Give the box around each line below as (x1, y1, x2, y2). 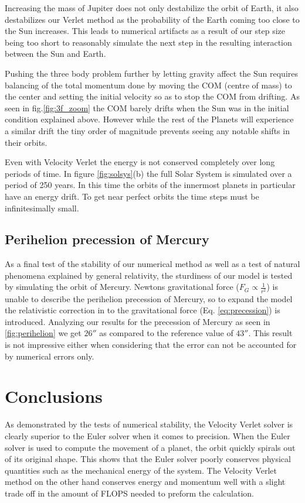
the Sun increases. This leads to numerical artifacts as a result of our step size (5, 25, 286, 37)
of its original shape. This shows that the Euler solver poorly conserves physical (5, 453, 291, 465)
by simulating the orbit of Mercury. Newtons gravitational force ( (5, 280, 239, 293)
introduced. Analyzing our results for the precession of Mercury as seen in (5, 315, 270, 327)
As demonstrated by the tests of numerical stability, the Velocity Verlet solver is (5, 418, 293, 430)
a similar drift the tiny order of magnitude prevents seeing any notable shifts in (5, 124, 290, 136)
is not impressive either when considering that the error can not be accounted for (5, 338, 297, 350)
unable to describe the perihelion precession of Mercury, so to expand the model (5, 292, 293, 304)
